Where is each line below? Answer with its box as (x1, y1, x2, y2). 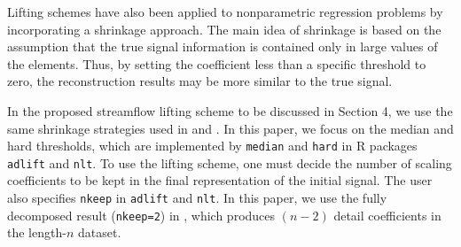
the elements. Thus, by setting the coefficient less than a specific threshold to (7, 54, 426, 73)
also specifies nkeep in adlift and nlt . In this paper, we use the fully (7, 189, 387, 207)
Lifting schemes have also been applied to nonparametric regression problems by (7, 3, 443, 20)
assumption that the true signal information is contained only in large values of (7, 37, 438, 56)
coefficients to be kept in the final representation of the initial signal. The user (7, 171, 433, 189)
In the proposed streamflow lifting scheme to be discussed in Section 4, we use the (7, 101, 453, 120)
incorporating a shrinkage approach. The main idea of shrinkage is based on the (7, 19, 441, 38)
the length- (7, 223, 66, 242)
